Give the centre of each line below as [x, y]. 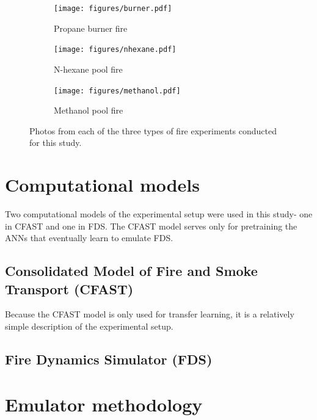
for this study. [56, 143]
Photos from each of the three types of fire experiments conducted [153, 130]
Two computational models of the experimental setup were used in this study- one [159, 214]
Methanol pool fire [89, 110]
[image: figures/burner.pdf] [113, 9]
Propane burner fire [91, 28]
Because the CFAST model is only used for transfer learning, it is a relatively [150, 314]
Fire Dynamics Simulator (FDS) [109, 359]
